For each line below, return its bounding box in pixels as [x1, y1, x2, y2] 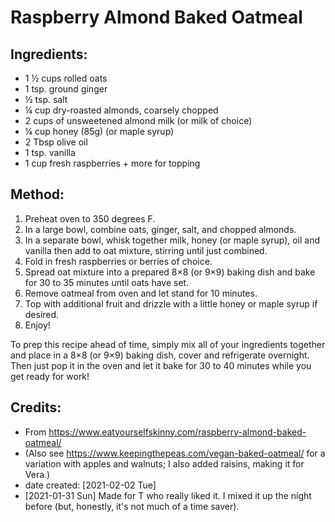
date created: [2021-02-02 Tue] [24, 479, 157, 491]
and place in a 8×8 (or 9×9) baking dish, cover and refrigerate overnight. [10, 349, 310, 361]
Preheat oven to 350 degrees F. [24, 212, 156, 225]
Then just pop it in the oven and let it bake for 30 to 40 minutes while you [10, 359, 312, 371]
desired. [24, 308, 60, 320]
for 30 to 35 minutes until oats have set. [24, 276, 190, 288]
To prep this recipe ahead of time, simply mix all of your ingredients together [10, 338, 326, 350]
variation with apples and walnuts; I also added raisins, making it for [24, 457, 305, 470]
